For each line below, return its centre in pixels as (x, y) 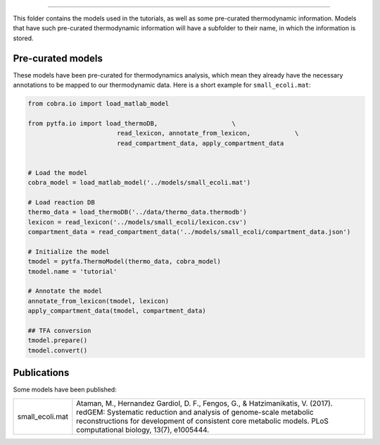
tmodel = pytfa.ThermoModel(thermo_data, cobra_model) (124, 262)
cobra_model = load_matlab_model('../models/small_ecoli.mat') (139, 183)
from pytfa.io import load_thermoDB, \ (132, 123)
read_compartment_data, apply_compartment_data (200, 143)
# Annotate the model (65, 291)
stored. (24, 38)
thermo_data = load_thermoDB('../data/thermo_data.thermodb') (137, 212)
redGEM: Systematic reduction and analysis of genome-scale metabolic (195, 412)
